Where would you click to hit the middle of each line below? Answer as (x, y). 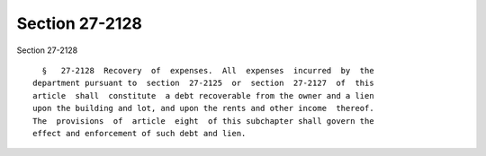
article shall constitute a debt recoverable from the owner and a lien (203, 95)
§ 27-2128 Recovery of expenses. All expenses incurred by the (208, 70)
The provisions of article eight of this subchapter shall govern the (203, 121)
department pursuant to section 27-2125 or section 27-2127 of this (203, 83)
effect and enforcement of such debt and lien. (139, 133)
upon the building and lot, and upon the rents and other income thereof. (203, 108)
